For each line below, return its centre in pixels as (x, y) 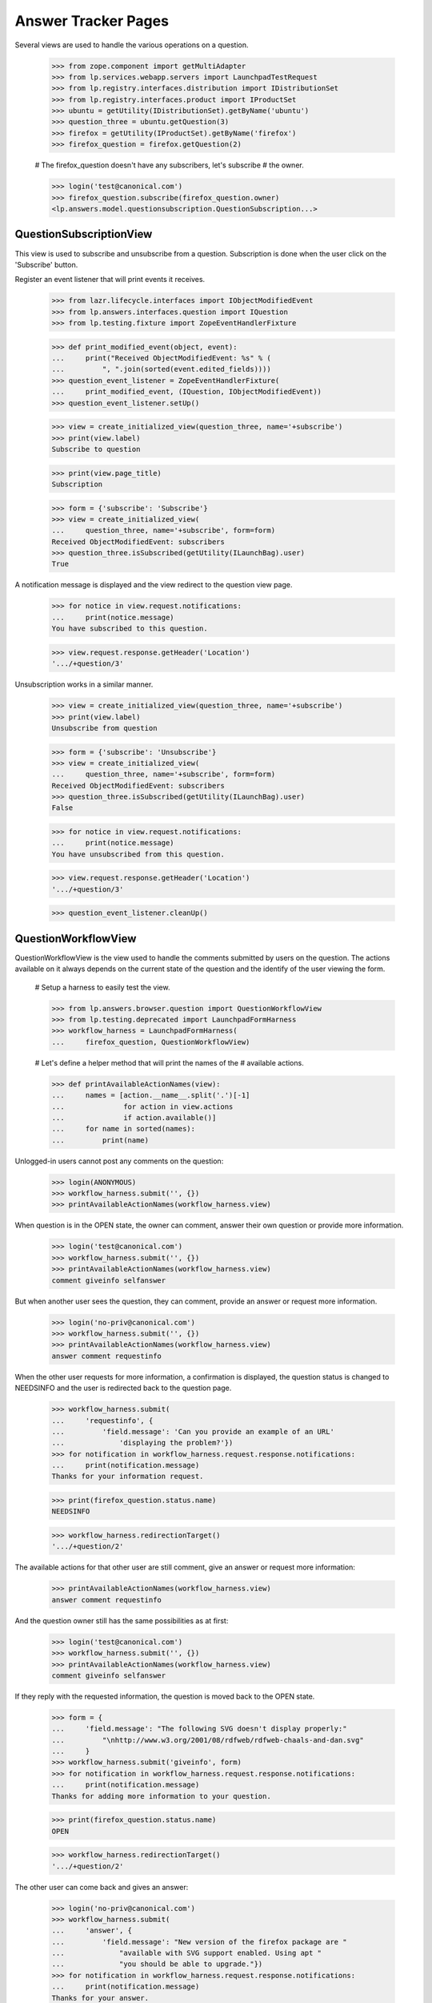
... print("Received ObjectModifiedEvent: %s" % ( (161, 358)
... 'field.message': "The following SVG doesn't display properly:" (199, 1729)
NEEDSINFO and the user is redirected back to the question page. (123, 1388)
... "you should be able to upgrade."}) (157, 1964)
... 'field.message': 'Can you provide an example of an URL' (193, 1431)
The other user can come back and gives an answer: (102, 1887)
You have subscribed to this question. (130, 629)
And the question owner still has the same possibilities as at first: (122, 1620)
